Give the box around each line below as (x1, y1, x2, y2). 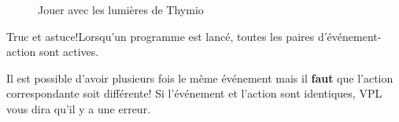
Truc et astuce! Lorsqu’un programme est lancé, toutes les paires (6, 28, 315, 44)
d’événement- (317, 28, 382, 44)
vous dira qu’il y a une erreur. (6, 100, 151, 116)
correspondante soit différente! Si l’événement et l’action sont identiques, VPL (6, 85, 382, 102)
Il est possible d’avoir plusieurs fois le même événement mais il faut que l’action (6, 69, 393, 86)
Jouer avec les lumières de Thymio (38, 2, 204, 17)
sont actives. (39, 43, 99, 60)
